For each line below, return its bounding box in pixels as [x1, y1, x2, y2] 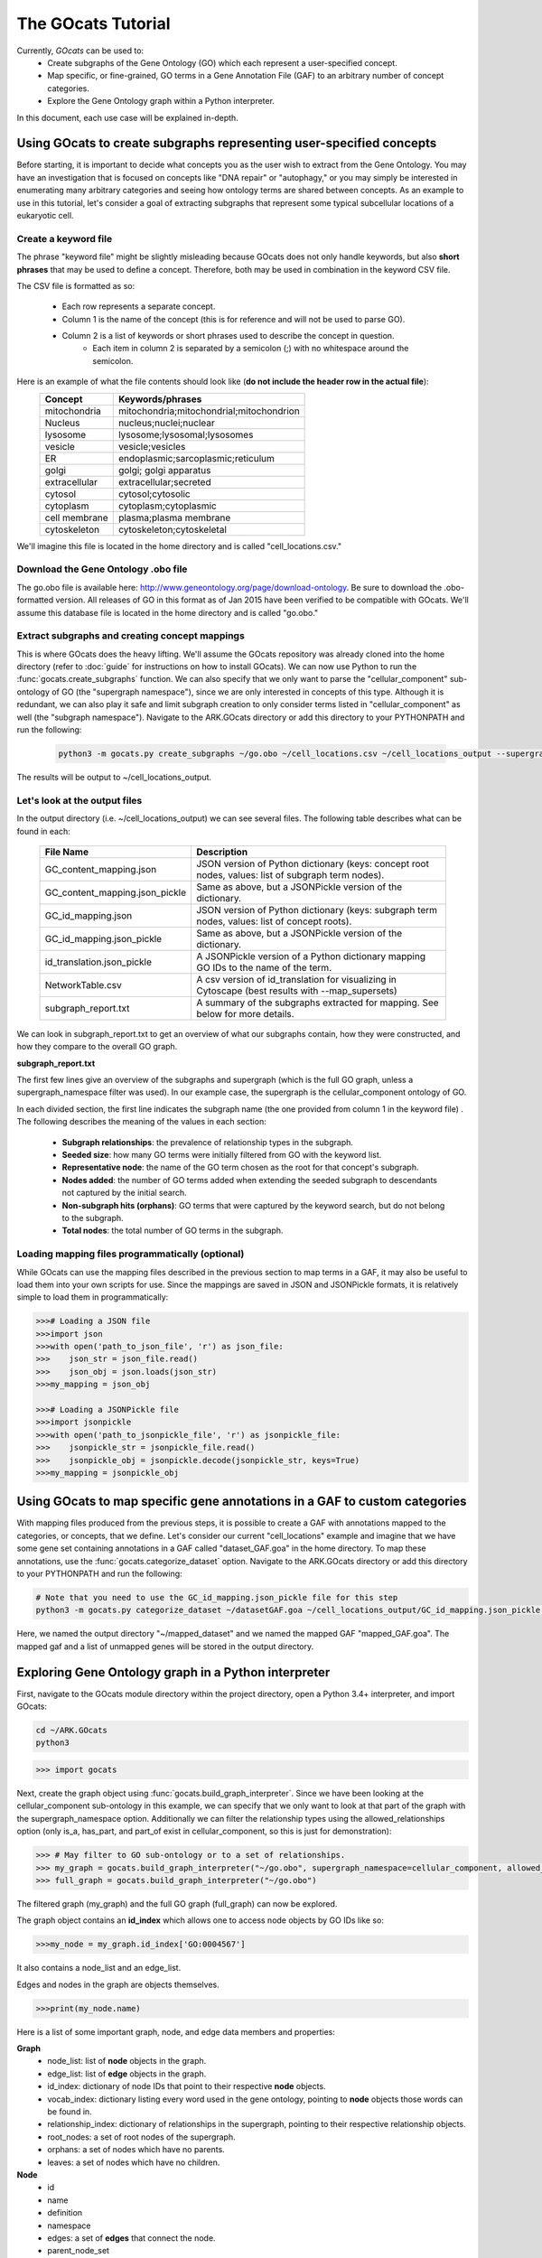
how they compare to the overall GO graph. [16, 1041, 178, 1052]
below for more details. [195, 1007, 294, 1020]
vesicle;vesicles [117, 440, 186, 453]
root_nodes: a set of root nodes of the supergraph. [47, 2132, 236, 2142]
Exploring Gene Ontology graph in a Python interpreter [16, 1665, 331, 1680]
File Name [44, 845, 89, 858]
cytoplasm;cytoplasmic [117, 499, 217, 512]
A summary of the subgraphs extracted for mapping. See [195, 996, 439, 1009]
